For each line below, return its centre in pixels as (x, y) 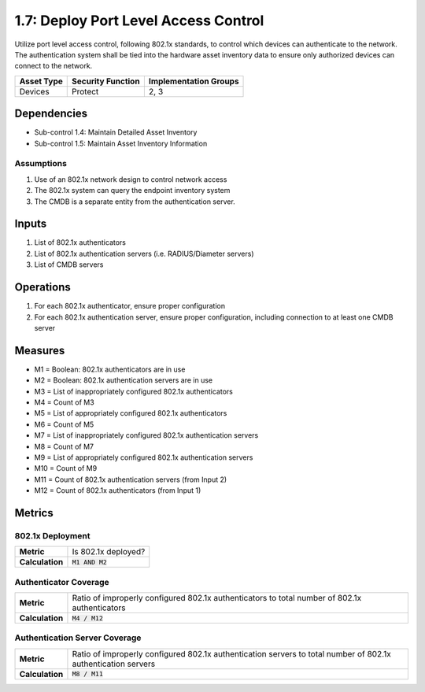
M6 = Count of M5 (64, 424)
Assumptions (41, 164)
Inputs (31, 224)
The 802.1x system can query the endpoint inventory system (132, 191)
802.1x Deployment (52, 535)
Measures (40, 350)
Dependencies (51, 114)
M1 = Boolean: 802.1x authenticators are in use (110, 369)
